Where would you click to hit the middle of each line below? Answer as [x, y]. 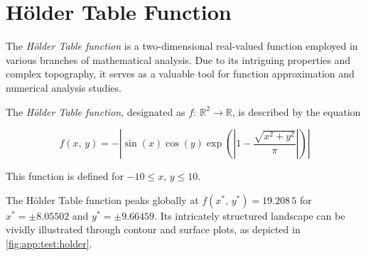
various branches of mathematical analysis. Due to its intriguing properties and [178, 59]
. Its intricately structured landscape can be [250, 215]
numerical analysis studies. [64, 87]
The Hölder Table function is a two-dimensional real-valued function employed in [182, 46]
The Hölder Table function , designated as [96, 111]
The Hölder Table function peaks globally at [102, 199]
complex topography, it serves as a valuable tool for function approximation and [180, 74]
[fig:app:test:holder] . [49, 243]
